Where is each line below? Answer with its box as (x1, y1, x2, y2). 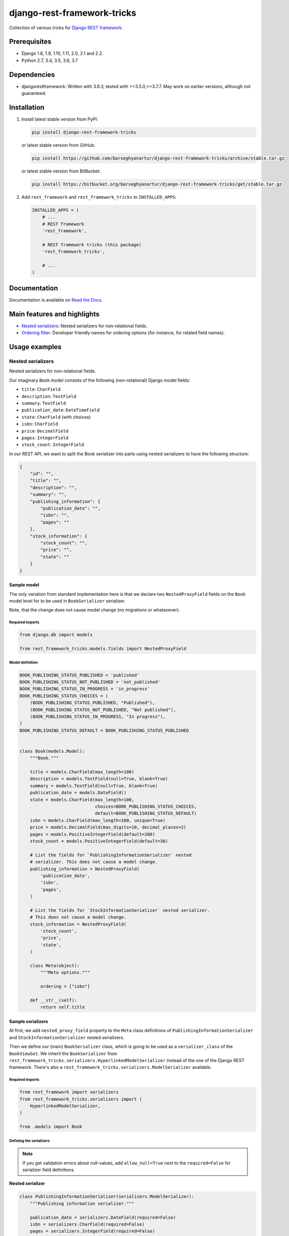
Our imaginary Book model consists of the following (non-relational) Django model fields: (9, 377, 190, 383)
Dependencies (9, 70, 55, 79)
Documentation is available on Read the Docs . (9, 297, 103, 303)
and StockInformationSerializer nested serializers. (9, 1034, 124, 1040)
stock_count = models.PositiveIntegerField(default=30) (30, 839, 168, 844)
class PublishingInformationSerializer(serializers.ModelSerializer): (19, 1194, 195, 1199)
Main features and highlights (9, 309, 100, 318)
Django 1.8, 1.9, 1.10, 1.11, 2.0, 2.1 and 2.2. (21, 50, 104, 56)
